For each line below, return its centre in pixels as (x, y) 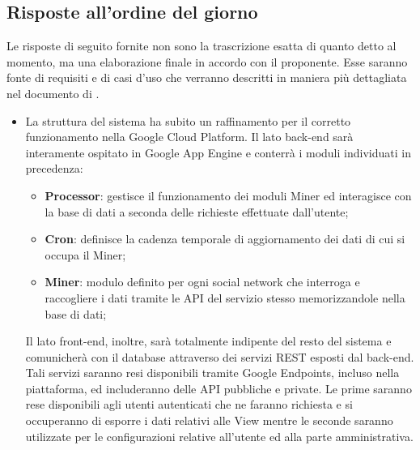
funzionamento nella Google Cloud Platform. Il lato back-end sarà (189, 137)
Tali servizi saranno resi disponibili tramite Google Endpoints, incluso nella (212, 373)
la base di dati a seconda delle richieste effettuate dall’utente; (197, 211)
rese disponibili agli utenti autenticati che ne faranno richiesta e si (189, 404)
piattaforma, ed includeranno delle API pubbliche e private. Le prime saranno (218, 388)
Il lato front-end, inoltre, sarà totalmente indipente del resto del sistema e (208, 341)
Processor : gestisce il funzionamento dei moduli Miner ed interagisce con (228, 195)
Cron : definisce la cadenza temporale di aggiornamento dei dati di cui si (225, 239)
